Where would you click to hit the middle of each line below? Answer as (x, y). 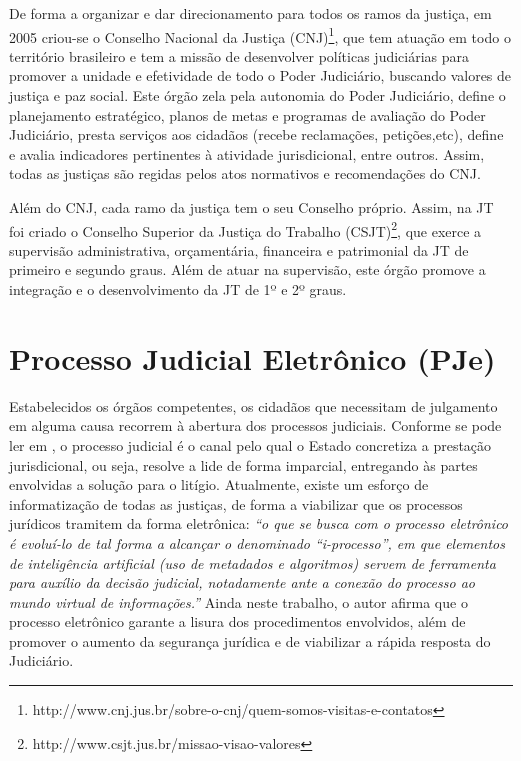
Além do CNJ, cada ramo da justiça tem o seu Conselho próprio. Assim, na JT (251, 207)
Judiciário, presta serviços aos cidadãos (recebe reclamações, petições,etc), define (256, 134)
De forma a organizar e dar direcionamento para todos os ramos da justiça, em (250, 13)
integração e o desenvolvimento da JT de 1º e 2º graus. (178, 289)
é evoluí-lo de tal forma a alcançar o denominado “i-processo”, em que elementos (257, 542)
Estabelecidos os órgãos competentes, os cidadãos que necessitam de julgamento (253, 405)
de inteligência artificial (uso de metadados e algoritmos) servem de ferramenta (252, 562)
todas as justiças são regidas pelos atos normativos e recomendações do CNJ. (245, 173)
